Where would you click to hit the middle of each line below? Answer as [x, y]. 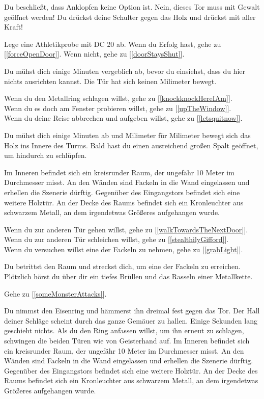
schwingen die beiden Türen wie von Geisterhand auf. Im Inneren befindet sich [127, 341]
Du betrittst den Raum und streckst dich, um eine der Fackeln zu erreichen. [122, 266]
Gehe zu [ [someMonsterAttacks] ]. [55, 293]
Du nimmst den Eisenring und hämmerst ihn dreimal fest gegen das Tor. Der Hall [132, 311]
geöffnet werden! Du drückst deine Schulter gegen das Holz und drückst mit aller [130, 17]
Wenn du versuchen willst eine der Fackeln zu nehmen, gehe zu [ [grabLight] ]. [124, 249]
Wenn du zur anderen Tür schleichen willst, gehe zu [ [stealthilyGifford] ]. [116, 239]
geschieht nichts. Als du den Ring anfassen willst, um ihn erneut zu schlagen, [124, 330]
